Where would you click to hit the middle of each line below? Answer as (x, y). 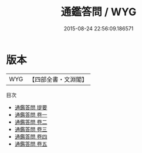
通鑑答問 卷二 (31, 122)
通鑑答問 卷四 (31, 136)
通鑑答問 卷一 (31, 114)
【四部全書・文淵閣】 (58, 79)
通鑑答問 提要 (31, 107)
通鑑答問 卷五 (31, 144)
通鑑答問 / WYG (99, 12)
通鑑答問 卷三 (31, 129)
